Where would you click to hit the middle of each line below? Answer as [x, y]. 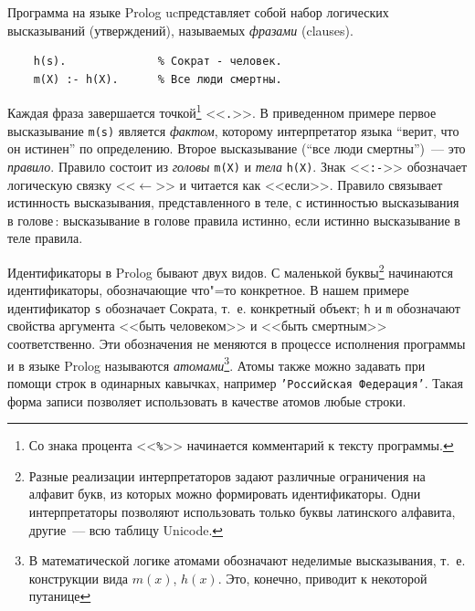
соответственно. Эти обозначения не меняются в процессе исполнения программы [237, 344]
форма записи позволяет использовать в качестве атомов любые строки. [207, 400]
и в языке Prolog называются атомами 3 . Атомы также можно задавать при [216, 363]
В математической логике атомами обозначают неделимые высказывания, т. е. [247, 560]
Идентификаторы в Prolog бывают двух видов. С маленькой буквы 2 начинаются [230, 270]
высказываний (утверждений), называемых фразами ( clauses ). [180, 30]
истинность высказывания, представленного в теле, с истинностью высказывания [233, 202]
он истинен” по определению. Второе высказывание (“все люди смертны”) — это [237, 148]
